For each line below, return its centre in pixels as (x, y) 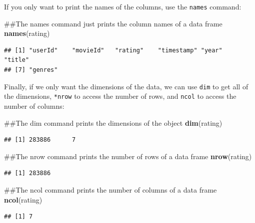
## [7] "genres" (31, 70)
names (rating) (27, 33)
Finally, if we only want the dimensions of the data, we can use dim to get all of (126, 86)
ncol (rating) (23, 199)
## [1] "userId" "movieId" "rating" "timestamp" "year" (113, 50)
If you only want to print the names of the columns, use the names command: (123, 6)
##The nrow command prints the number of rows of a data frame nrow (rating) (128, 156)
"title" (17, 60)
